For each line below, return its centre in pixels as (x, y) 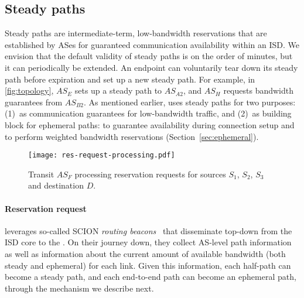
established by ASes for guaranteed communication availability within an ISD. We (152, 44)
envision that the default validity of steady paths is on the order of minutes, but (149, 56)
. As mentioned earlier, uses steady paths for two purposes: (190, 102)
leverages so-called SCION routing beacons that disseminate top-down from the (148, 230)
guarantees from (34, 102)
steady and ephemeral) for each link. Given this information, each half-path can (148, 265)
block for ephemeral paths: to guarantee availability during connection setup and (150, 124)
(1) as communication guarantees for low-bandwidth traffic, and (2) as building (148, 113)
